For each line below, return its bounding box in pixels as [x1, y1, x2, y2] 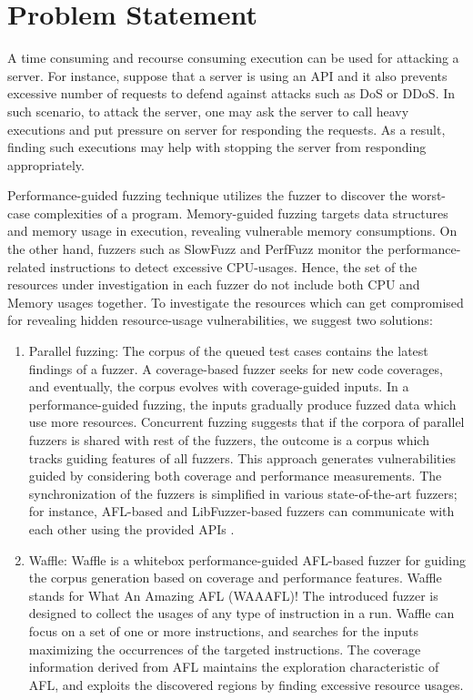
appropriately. [7, 155, 85, 174]
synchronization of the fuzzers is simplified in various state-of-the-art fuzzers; [28, 483, 458, 502]
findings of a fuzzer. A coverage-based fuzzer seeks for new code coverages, [28, 359, 443, 378]
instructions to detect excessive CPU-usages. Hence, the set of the [49, 257, 418, 276]
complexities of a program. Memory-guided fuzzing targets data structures [34, 203, 448, 222]
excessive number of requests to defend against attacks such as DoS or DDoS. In [7, 84, 456, 103]
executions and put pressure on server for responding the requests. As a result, [7, 119, 446, 138]
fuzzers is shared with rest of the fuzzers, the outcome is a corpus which [28, 431, 429, 449]
